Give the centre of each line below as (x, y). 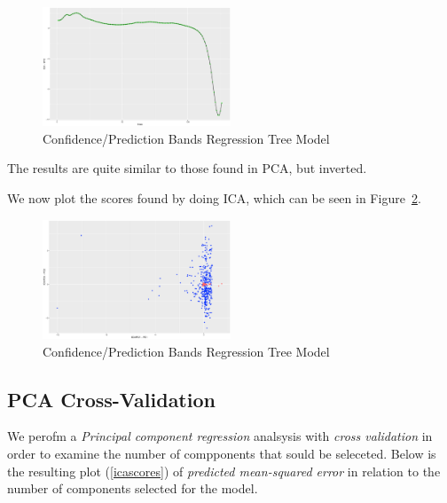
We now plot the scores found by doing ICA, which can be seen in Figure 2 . (214, 198)
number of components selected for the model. (133, 488)
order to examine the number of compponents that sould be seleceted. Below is (222, 453)
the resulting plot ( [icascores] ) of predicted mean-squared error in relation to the (224, 471)
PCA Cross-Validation (111, 399)
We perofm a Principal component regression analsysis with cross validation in (220, 436)
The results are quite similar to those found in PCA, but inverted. (187, 168)
